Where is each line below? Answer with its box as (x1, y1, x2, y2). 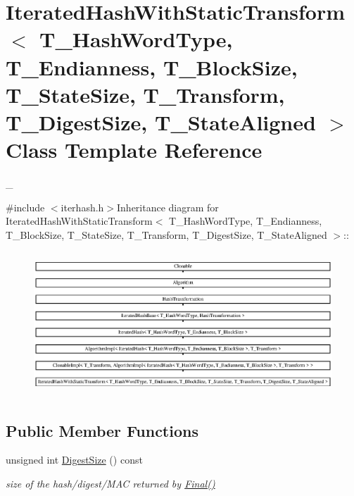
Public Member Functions (6, 419, 198, 441)
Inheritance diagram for (117, 199, 219, 214)
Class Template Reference (6, 135, 263, 164)
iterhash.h (61, 199, 104, 214)
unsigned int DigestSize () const (6, 452, 143, 467)
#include (6, 199, 45, 214)
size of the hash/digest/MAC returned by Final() (6, 476, 215, 491)
